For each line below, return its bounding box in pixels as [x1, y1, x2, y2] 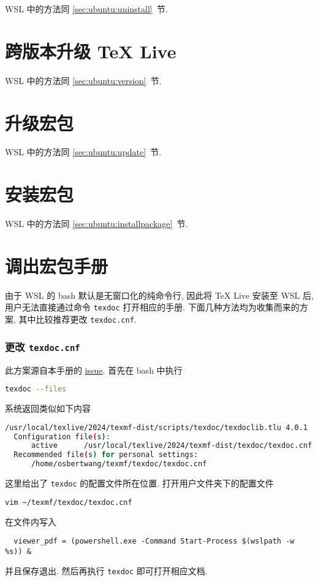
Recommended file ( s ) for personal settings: [13, 450, 199, 460]
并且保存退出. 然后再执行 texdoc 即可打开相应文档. [5, 564, 208, 577]
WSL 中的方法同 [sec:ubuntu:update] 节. [5, 145, 162, 158]
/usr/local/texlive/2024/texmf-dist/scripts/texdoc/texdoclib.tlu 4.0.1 [5, 423, 308, 432]
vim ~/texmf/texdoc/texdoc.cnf [5, 498, 132, 507]
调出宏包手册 [5, 253, 108, 278]
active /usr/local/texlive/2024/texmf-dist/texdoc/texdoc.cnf [31, 441, 312, 450]
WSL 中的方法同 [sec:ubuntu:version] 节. [5, 74, 162, 87]
